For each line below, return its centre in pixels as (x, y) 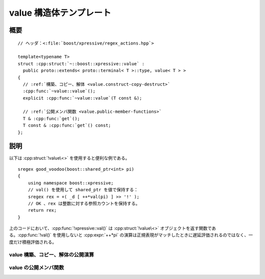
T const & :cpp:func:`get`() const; (67, 126)
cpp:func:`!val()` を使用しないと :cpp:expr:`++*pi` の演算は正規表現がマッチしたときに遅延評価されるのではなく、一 (136, 235)
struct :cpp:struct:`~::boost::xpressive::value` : (81, 63)
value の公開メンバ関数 (37, 268)
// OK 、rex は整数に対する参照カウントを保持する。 (84, 203)
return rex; (42, 210)
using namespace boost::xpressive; (71, 183)
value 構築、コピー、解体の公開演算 (52, 254)
